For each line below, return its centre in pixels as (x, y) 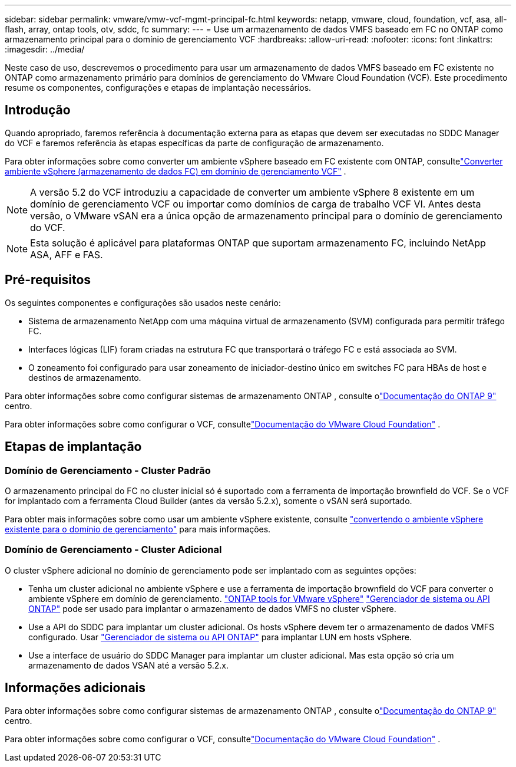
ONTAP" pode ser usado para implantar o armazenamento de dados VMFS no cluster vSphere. (212, 608)
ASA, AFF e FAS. (67, 254)
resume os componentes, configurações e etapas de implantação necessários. (158, 88)
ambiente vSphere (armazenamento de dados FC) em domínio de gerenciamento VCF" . (176, 171)
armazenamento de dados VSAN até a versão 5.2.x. (128, 665)
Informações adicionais (75, 688)
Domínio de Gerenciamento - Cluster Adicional (113, 550)
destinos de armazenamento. (85, 377)
